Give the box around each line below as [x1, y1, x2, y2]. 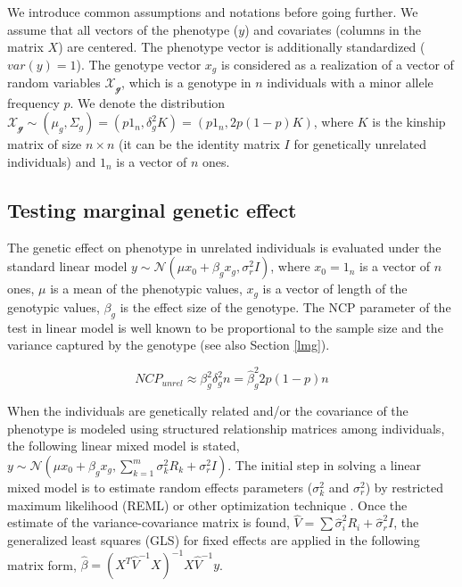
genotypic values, [7, 297, 100, 316]
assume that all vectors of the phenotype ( [7, 20, 239, 38]
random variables [7, 73, 101, 92]
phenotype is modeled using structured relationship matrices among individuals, [7, 418, 445, 437]
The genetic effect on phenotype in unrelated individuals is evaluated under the [7, 237, 441, 256]
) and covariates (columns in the [244, 20, 421, 38]
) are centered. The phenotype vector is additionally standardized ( [58, 37, 425, 56]
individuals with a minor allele [267, 73, 433, 92]
